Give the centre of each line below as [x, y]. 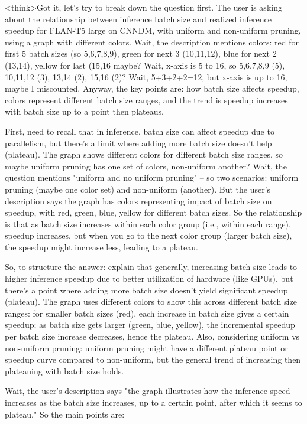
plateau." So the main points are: [65, 414]
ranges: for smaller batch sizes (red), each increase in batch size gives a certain [147, 313]
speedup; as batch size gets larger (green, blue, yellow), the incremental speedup [150, 324]
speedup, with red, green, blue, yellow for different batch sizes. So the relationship [153, 212]
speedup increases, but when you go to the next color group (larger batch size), [148, 235]
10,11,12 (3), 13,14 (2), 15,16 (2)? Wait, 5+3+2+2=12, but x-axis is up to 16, [146, 76]
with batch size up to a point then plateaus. [84, 111]
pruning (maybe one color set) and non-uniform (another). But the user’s [138, 189]
